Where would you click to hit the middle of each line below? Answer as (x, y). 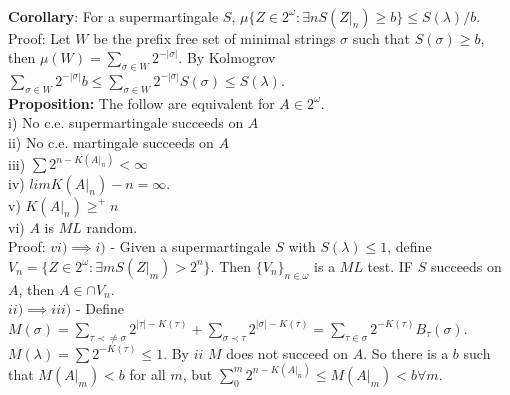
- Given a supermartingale (190, 246)
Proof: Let (39, 37)
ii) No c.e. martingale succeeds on (111, 141)
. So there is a (406, 352)
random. (112, 226)
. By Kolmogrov (227, 57)
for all (147, 373)
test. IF (390, 265)
